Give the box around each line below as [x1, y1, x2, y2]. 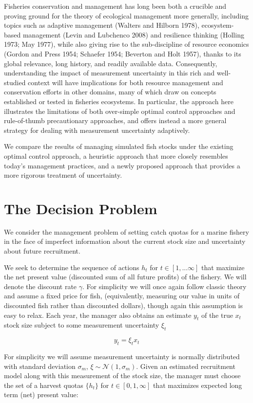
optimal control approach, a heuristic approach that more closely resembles [4, 150, 228, 161]
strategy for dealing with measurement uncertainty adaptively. [4, 125, 190, 135]
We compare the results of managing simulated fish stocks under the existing [4, 141, 234, 151]
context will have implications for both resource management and [28, 77, 223, 87]
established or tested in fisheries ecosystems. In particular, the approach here [4, 96, 234, 106]
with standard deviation [4, 361, 76, 371]
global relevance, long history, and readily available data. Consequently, [4, 58, 217, 68]
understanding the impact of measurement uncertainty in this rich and [4, 68, 215, 78]
